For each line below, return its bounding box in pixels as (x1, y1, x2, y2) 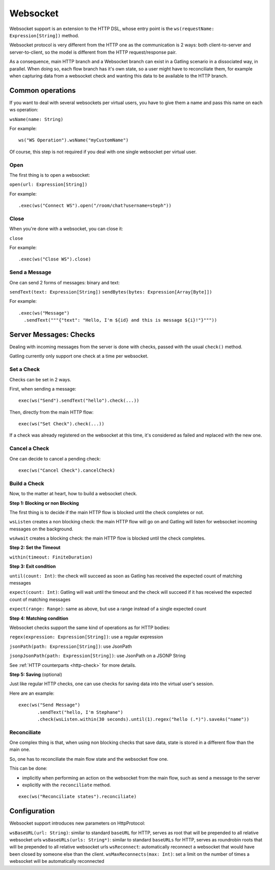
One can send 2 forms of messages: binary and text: (9, 279, 120, 285)
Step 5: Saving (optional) (9, 671, 63, 678)
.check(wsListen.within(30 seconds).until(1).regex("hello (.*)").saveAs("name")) (37, 716, 250, 722)
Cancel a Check (9, 445, 49, 452)
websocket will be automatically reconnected (9, 858, 104, 864)
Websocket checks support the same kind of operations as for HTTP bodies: (9, 624, 170, 631)
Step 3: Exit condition (9, 563, 56, 569)
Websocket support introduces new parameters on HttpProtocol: (9, 820, 145, 827)
